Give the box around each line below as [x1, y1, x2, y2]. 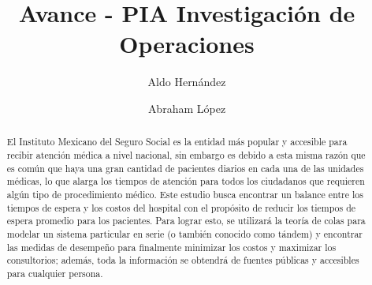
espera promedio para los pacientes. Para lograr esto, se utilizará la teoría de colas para [6, 214, 366, 227]
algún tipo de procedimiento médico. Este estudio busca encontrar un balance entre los [6, 187, 363, 201]
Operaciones [119, 28, 255, 60]
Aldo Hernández [147, 73, 226, 90]
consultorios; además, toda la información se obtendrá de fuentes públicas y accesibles [6, 253, 359, 267]
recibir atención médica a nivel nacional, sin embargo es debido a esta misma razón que [6, 148, 366, 161]
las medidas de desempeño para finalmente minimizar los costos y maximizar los [6, 240, 337, 253]
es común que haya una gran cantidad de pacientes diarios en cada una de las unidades [6, 161, 364, 174]
